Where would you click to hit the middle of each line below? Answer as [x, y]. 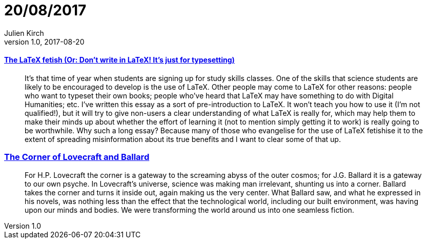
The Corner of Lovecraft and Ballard [77, 157]
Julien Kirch [24, 33]
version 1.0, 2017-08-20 [44, 42]
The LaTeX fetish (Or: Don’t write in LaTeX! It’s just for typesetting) [119, 60]
